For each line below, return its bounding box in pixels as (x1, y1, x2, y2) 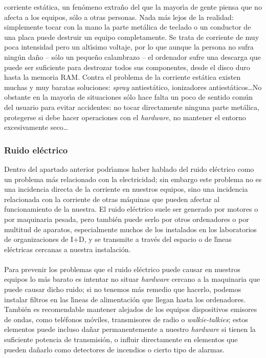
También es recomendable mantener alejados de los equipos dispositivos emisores (4, 304, 257, 315)
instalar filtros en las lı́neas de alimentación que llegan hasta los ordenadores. (4, 294, 246, 304)
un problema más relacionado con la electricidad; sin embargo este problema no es (4, 173, 262, 184)
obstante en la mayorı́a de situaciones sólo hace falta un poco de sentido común (4, 92, 253, 102)
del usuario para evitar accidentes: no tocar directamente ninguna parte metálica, (4, 101, 259, 112)
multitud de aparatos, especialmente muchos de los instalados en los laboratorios (4, 223, 257, 234)
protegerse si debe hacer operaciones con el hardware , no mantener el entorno (4, 111, 246, 122)
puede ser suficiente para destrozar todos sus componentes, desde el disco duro (4, 61, 250, 72)
